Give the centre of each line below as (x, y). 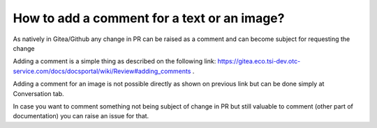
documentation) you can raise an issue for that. (81, 116)
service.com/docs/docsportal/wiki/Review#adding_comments (102, 71)
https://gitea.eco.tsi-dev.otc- (259, 61)
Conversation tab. (38, 93)
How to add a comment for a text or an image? (149, 18)
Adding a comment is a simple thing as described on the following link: (114, 61)
